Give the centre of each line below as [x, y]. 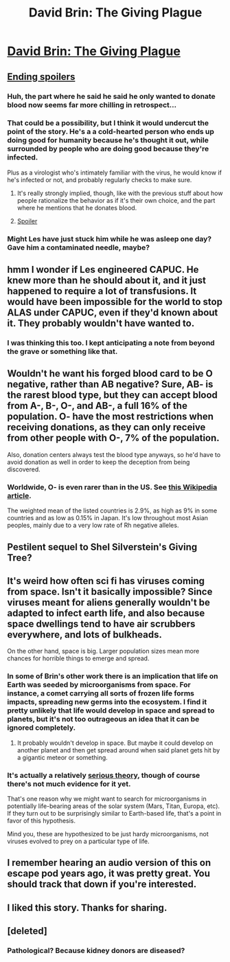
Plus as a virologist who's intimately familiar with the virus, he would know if [114, 172]
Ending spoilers [41, 77]
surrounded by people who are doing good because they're [108, 149]
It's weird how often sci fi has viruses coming [106, 581]
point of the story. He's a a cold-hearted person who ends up [111, 132]
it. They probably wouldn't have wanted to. [101, 323]
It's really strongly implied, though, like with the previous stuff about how [120, 193]
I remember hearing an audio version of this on [109, 863]
